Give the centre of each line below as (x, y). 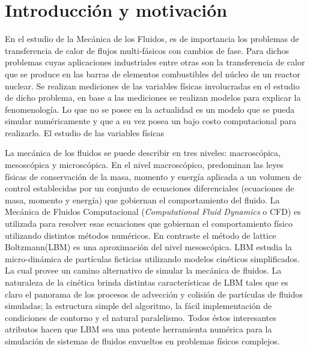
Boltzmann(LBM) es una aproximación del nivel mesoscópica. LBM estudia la (148, 247)
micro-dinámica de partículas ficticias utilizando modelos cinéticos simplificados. (152, 258)
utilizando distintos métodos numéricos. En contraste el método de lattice (141, 235)
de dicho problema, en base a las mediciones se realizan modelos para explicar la (153, 97)
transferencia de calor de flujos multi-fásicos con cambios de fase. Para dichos (147, 50)
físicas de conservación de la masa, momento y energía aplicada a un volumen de (153, 176)
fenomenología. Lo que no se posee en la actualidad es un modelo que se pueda (150, 109)
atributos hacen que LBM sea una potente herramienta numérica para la (138, 329)
